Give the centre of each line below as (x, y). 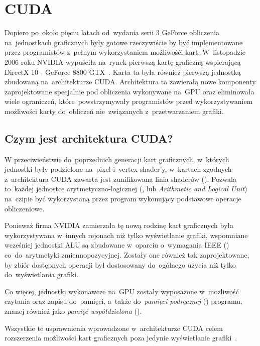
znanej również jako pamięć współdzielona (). (73, 311)
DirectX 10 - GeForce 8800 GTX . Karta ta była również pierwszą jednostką (123, 72)
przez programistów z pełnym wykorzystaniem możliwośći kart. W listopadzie (125, 52)
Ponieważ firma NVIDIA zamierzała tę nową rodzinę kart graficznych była (119, 225)
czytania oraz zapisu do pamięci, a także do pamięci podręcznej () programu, (124, 301)
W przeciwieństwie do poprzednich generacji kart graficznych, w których (117, 159)
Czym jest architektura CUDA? (89, 138)
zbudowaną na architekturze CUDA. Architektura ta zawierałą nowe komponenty (130, 82)
